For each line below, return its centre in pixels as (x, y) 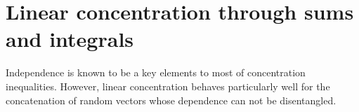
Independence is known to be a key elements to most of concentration (156, 72)
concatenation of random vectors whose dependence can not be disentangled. (171, 100)
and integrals (70, 39)
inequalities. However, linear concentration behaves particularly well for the (168, 86)
